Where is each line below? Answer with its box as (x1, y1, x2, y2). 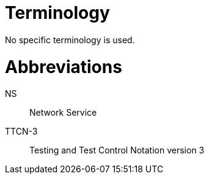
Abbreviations (5, 56, 122, 77)
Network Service (29, 107, 97, 118)
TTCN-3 (5, 126, 38, 137)
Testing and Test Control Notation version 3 (29, 145, 205, 156)
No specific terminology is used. (5, 34, 135, 45)
